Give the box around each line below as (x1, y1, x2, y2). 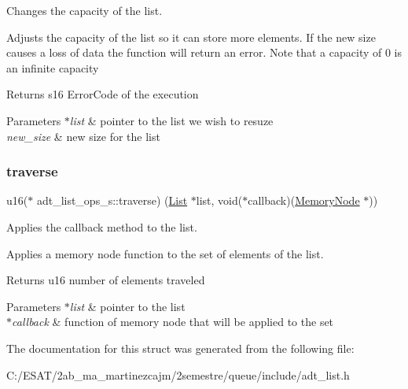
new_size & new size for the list (6, 128, 160, 144)
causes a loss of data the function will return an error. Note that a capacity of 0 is (6, 44, 402, 61)
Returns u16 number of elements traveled (6, 272, 205, 288)
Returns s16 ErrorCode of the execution (6, 86, 199, 102)
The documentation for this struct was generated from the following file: (6, 339, 355, 356)
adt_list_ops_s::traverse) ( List (36, 192, 188, 209)
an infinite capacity (6, 59, 99, 76)
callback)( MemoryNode (248, 192, 360, 209)
